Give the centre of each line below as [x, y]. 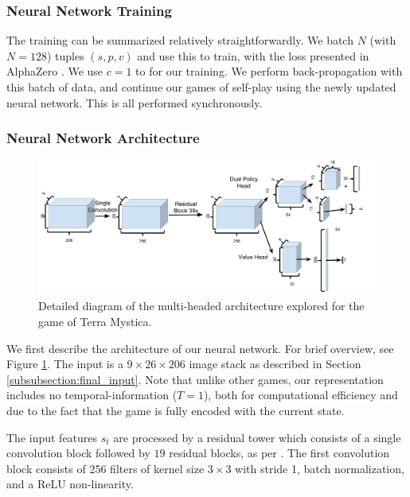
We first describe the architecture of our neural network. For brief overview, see [200, 348]
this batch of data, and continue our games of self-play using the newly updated [201, 87]
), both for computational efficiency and [301, 395]
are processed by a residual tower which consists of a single [257, 437]
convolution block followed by [78, 453]
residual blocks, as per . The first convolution [279, 453]
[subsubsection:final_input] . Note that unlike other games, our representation [195, 379]
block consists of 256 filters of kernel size [105, 468]
